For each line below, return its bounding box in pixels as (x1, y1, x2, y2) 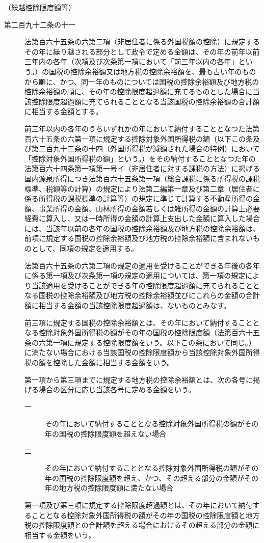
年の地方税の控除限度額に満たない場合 (45, 482, 173, 493)
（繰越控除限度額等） (4, 2, 75, 12)
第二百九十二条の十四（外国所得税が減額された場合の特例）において (31, 143, 260, 154)
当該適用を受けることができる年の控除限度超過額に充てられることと (31, 280, 260, 290)
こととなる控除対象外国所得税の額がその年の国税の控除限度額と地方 (31, 509, 260, 520)
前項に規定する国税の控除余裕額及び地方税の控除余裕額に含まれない (24, 233, 253, 243)
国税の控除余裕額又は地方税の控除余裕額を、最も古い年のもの (49, 66, 256, 76)
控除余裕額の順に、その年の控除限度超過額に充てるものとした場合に (24, 86, 253, 97)
